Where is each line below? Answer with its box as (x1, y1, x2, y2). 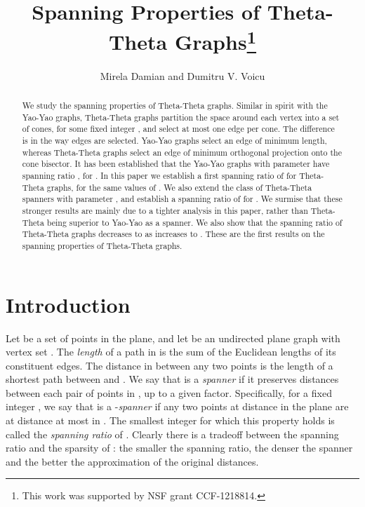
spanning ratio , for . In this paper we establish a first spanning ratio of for (22, 169, 297, 181)
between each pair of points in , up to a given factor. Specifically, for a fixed (6, 385, 332, 400)
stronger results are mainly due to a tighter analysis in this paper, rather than (22, 204, 308, 216)
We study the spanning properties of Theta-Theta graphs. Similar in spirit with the (22, 100, 328, 111)
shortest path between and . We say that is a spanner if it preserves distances (6, 372, 339, 386)
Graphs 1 (174, 25, 257, 56)
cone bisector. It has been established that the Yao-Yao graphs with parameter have (22, 158, 330, 170)
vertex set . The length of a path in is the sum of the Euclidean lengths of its (6, 344, 336, 359)
